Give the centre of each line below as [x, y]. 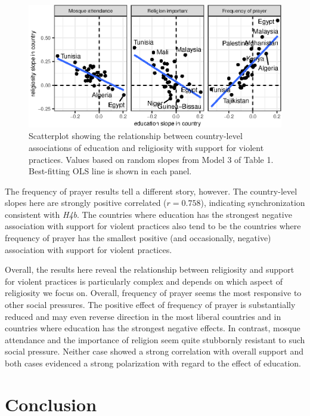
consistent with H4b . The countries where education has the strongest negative [148, 214]
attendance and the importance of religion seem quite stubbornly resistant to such [155, 339]
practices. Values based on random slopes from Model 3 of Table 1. [151, 159]
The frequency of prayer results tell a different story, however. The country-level [151, 191]
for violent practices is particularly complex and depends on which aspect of [144, 281]
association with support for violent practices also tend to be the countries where [153, 226]
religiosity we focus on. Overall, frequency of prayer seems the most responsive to [153, 293]
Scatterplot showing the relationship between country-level [136, 136]
